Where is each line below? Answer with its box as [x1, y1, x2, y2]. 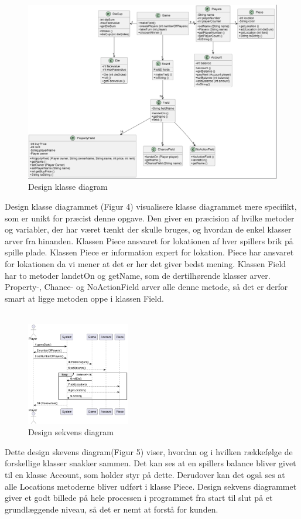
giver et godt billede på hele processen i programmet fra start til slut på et [5, 491, 273, 504]
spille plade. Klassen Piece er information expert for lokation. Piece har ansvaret [5, 246, 294, 258]
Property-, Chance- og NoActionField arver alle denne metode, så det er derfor [5, 281, 288, 293]
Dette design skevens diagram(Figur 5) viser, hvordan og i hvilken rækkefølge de [5, 445, 293, 457]
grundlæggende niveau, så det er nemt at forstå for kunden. [5, 503, 218, 515]
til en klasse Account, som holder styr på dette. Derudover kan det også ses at [5, 468, 285, 480]
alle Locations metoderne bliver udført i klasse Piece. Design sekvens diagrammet [5, 480, 297, 492]
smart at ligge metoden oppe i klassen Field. [5, 292, 164, 304]
